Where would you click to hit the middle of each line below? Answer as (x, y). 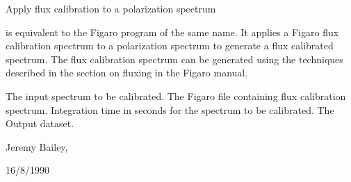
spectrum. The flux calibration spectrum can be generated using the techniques (174, 59)
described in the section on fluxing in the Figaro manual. (127, 73)
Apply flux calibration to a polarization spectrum (111, 8)
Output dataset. (40, 123)
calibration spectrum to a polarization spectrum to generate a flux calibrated (170, 45)
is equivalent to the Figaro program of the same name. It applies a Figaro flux (172, 32)
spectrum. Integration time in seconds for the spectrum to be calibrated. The (170, 109)
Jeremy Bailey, (37, 146)
